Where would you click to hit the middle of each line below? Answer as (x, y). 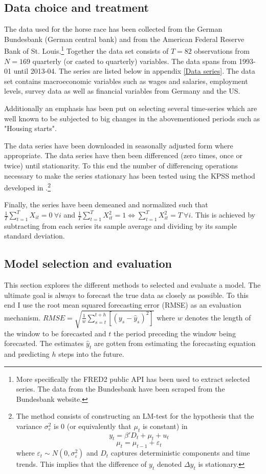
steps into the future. (91, 353)
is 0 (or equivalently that (93, 426)
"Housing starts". (30, 128)
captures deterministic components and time (180, 453)
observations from (222, 51)
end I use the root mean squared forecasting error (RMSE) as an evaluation (123, 305)
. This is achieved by (223, 215)
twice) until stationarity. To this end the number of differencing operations (121, 165)
